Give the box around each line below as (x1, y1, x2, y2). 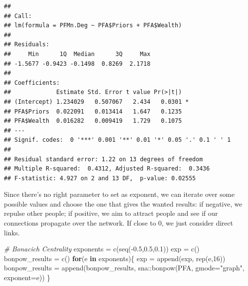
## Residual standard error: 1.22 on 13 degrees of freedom (4, 155, 203, 163)
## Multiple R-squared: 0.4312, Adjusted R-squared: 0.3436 (4, 165, 210, 172)
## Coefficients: (4, 79, 60, 86)
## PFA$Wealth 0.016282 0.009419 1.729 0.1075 (4, 117, 182, 125)
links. (4, 227, 20, 237)
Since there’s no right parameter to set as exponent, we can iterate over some (4, 189, 235, 199)
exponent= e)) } (4, 272, 51, 283)
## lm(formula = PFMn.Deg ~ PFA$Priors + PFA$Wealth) (4, 22, 182, 29)
